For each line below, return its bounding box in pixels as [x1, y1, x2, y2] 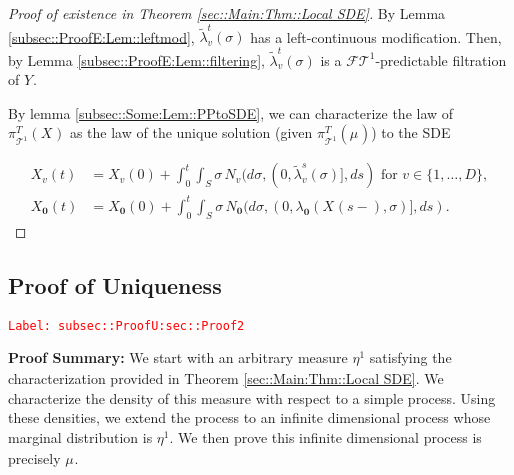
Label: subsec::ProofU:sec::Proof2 [8, 318, 245, 333]
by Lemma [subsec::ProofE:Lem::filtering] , [8, 49, 265, 70]
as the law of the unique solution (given [69, 122, 313, 143]
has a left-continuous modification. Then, [250, 26, 502, 47]
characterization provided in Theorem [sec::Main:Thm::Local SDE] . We [8, 368, 444, 389]
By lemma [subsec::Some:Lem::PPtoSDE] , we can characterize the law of [8, 102, 454, 123]
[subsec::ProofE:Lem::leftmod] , [8, 26, 195, 47]
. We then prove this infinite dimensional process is [169, 426, 482, 447]
